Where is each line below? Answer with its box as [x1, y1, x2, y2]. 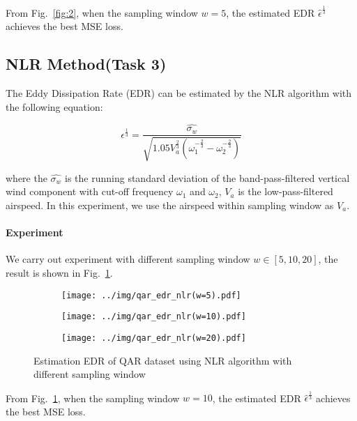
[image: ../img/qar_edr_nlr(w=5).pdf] [61, 290, 241, 300]
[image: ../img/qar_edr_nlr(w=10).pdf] [61, 312, 246, 322]
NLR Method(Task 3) [6, 53, 167, 75]
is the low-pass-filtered [238, 184, 333, 199]
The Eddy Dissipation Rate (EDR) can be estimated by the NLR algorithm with [6, 85, 352, 100]
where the [6, 170, 47, 185]
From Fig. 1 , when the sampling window [6, 390, 180, 405]
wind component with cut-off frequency [6, 184, 174, 199]
